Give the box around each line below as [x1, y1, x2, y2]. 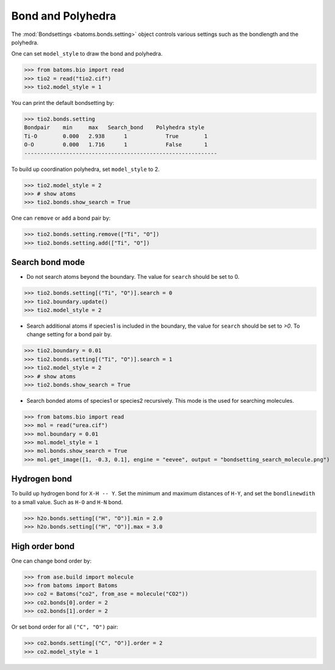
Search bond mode [11, 257, 85, 268]
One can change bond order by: [11, 557, 92, 564]
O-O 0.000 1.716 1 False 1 [24, 141, 208, 148]
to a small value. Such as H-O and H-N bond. [11, 498, 123, 506]
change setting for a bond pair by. [26, 331, 112, 338]
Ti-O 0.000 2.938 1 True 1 [24, 132, 208, 140]
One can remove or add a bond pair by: [11, 214, 111, 222]
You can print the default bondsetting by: [11, 99, 115, 107]
